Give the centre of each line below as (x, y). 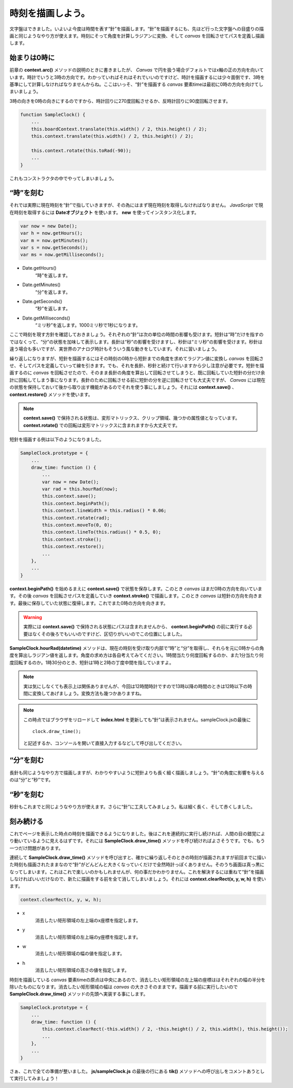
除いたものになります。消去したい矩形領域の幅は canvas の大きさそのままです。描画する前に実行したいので (124, 987)
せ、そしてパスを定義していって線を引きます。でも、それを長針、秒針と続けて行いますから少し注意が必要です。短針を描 (137, 366)
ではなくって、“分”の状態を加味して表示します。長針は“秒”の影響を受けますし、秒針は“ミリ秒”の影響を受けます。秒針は (136, 342)
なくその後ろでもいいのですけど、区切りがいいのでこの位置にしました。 (109, 634)
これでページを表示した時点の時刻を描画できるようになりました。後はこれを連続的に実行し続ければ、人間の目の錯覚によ (138, 833)
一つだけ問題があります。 (36, 848)
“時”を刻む (27, 193)
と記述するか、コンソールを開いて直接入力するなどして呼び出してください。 (104, 743)
